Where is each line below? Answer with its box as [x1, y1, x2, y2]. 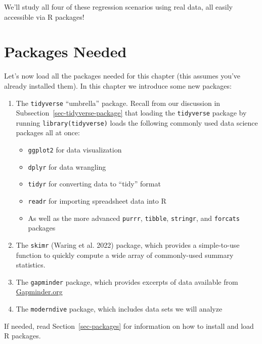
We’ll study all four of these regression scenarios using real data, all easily [4, 2, 233, 12]
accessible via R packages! [4, 11, 84, 22]
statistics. [16, 259, 46, 270]
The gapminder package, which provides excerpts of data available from [16, 276, 238, 287]
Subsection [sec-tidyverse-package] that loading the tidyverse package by [16, 107, 247, 118]
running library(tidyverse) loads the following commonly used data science [16, 117, 258, 128]
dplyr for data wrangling [28, 161, 106, 172]
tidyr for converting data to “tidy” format [28, 178, 161, 189]
